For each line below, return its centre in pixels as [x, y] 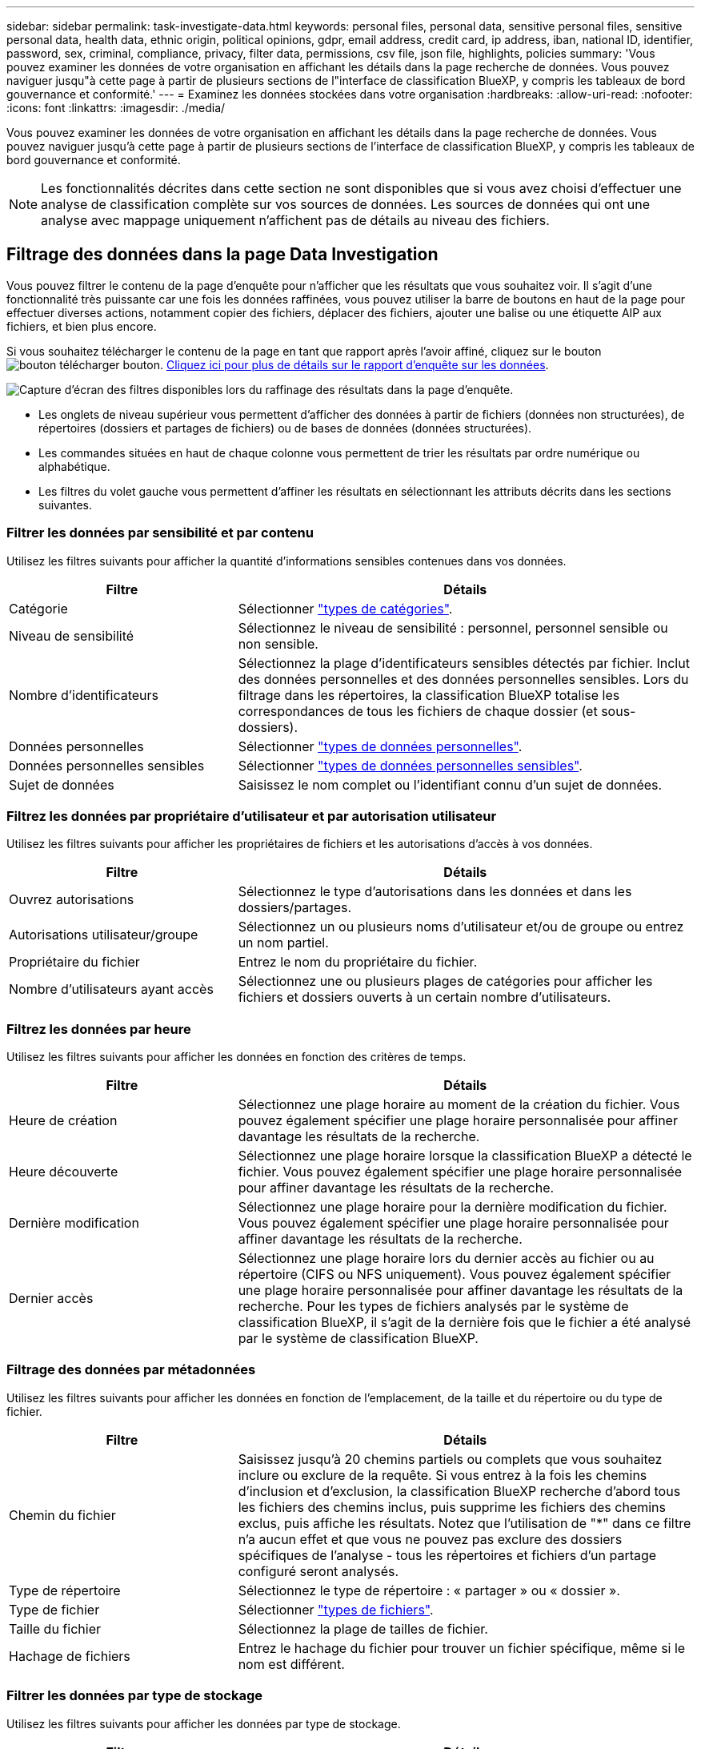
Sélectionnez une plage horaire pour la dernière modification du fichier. [453, 1207]
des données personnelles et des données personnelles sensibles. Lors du [463, 679]
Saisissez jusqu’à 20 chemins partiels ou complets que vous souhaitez [450, 1459]
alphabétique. [74, 466]
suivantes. [66, 505]
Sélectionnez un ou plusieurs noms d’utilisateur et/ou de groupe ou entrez [461, 927]
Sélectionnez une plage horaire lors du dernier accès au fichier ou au [446, 1258]
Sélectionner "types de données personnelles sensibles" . [410, 765]
